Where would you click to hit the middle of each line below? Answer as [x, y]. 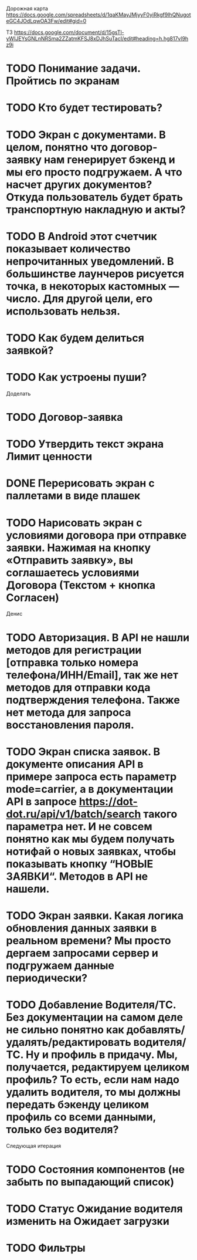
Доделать [18, 393]
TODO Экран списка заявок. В [83, 751]
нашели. [28, 889]
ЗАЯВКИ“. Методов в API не [77, 876]
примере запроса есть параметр [91, 776]
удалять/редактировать [69, 1043]
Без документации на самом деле [95, 1017]
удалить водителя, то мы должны [93, 1092]
